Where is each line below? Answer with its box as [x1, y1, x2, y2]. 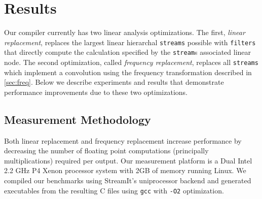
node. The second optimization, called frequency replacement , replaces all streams [4, 57, 258, 68]
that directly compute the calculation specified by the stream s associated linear [4, 47, 251, 57]
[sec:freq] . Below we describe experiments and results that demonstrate [4, 77, 224, 87]
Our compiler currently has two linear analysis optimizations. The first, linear [4, 27, 245, 38]
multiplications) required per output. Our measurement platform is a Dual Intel [4, 155, 252, 165]
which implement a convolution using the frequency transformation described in [4, 67, 252, 77]
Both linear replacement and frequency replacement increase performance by [4, 135, 242, 146]
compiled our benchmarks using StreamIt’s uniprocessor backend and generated [4, 175, 251, 186]
